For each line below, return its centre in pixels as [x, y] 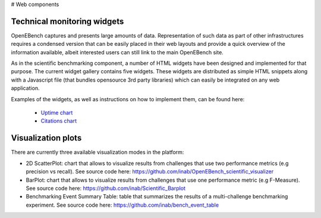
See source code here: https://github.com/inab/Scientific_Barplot [106, 188]
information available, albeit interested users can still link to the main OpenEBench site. [117, 52]
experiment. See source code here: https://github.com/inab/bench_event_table [122, 205]
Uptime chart [57, 113]
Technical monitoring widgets [67, 21]
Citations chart [59, 121]
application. [25, 88]
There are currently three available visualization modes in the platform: [97, 152]
